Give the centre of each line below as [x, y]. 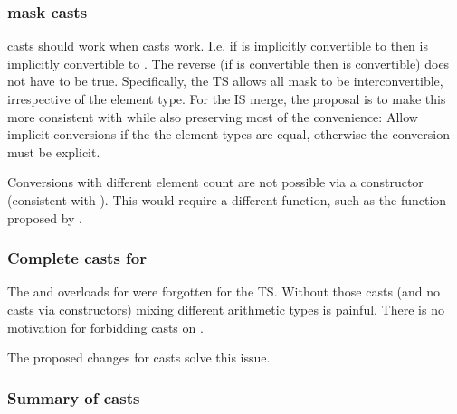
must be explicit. [54, 151]
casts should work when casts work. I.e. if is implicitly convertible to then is [218, 46]
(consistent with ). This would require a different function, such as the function [227, 199]
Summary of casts [74, 397]
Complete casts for [77, 258]
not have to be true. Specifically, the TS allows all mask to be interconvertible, [225, 81]
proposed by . [45, 217]
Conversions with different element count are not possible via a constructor [215, 182]
